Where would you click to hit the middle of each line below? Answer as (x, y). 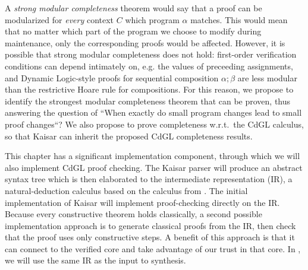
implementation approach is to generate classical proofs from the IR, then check (150, 225)
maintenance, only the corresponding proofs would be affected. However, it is (145, 42)
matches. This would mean (239, 19)
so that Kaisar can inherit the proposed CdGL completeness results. (129, 136)
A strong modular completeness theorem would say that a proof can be (133, 8)
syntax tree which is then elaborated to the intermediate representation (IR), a (149, 179)
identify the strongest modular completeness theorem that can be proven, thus (148, 101)
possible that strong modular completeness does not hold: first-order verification (151, 54)
